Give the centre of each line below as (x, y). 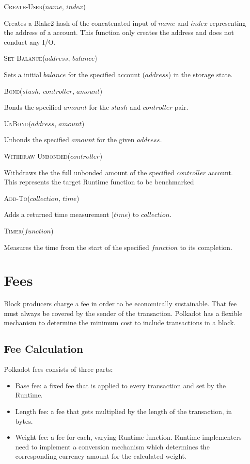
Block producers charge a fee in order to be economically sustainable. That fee (120, 304)
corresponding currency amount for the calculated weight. (101, 456)
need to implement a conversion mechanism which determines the (112, 446)
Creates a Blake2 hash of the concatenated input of (80, 23)
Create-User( (25, 6)
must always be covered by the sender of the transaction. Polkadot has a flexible (123, 313)
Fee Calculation (44, 349)
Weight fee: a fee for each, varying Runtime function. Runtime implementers (128, 437)
